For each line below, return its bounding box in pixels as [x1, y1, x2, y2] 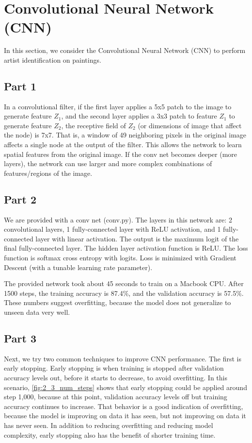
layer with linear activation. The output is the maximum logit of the [35, 233, 239, 243]
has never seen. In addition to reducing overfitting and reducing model [4, 420, 213, 430]
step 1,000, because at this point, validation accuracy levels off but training [4, 392, 227, 402]
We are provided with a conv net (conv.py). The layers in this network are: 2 [4, 214, 232, 224]
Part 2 [4, 191, 37, 206]
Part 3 [4, 330, 37, 345]
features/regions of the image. [4, 168, 93, 178]
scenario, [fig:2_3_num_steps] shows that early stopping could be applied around [4, 382, 247, 392]
